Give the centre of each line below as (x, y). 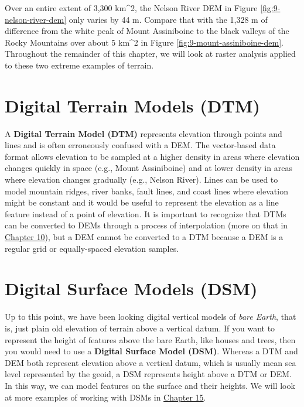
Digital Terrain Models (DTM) (132, 105)
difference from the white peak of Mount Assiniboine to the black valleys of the (147, 31)
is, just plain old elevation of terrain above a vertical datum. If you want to (140, 328)
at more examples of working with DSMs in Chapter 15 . (105, 397)
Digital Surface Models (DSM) (131, 288)
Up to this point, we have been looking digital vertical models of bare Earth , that (151, 317)
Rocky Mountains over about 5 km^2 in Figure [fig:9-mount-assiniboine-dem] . (144, 42)
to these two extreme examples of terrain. (79, 65)
